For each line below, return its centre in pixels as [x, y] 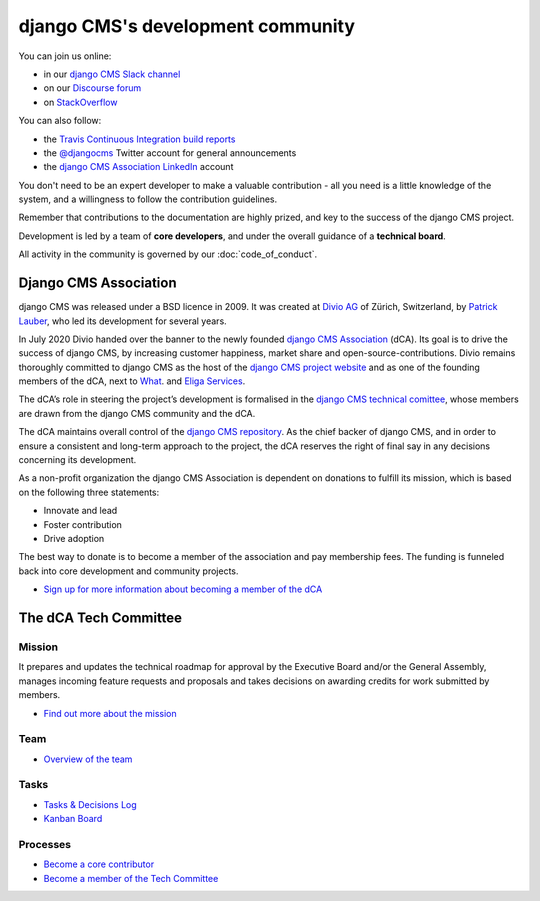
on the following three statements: [89, 492]
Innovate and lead [80, 511]
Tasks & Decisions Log [90, 804]
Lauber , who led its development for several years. [122, 321]
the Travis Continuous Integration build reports [139, 139]
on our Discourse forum [92, 88]
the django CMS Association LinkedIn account [138, 167]
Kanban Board [73, 819]
